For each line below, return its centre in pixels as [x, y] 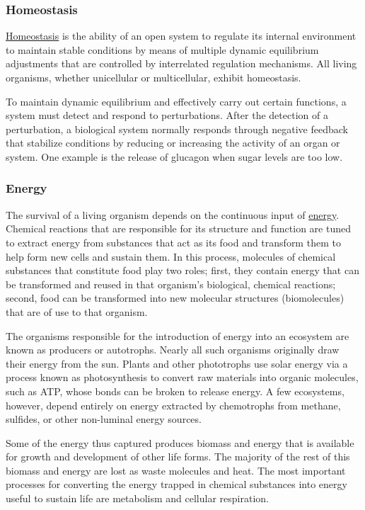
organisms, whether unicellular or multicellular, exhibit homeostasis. [153, 77]
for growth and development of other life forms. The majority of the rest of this [178, 457]
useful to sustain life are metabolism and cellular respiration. [137, 498]
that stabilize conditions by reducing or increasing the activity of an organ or [173, 143]
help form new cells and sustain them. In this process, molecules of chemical [171, 256]
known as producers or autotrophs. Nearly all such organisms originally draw [173, 350]
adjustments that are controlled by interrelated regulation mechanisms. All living [181, 63]
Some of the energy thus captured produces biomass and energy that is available [180, 442]
